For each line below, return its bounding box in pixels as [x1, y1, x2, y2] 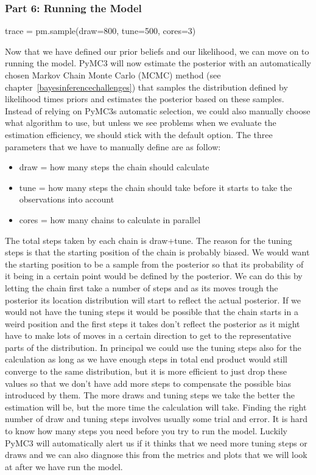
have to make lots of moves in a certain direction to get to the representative [5, 329, 292, 342]
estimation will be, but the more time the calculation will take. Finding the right [5, 400, 307, 413]
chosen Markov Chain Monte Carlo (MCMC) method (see [5, 69, 221, 81]
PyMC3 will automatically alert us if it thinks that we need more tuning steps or [5, 436, 307, 449]
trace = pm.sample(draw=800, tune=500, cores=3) [5, 24, 196, 37]
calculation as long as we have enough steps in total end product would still [5, 353, 287, 366]
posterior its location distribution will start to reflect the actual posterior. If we [5, 293, 301, 306]
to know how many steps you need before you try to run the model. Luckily [5, 425, 288, 437]
